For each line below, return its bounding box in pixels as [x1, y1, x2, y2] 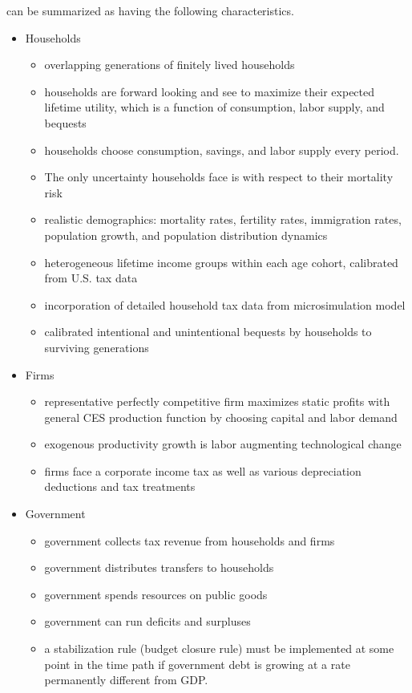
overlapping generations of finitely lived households [44, 56, 295, 73]
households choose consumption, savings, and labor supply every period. [44, 141, 399, 158]
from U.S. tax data [44, 269, 138, 286]
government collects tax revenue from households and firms [44, 532, 335, 549]
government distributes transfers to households [44, 559, 274, 576]
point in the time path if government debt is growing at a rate [44, 655, 350, 672]
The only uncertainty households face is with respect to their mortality [44, 168, 394, 185]
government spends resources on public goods [44, 586, 268, 602]
